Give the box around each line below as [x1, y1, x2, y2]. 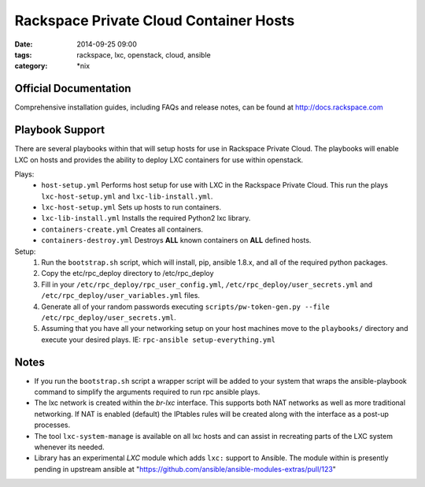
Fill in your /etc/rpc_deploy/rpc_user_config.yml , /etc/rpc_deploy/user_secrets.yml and [41, 280, 373, 289]
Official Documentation [14, 82, 131, 95]
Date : [14, 39, 33, 49]
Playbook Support [14, 123, 105, 137]
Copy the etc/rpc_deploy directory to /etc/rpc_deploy [41, 269, 214, 278]
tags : [14, 50, 32, 59]
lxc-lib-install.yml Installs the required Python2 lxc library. [41, 214, 251, 223]
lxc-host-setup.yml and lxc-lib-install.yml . [41, 191, 213, 201]
